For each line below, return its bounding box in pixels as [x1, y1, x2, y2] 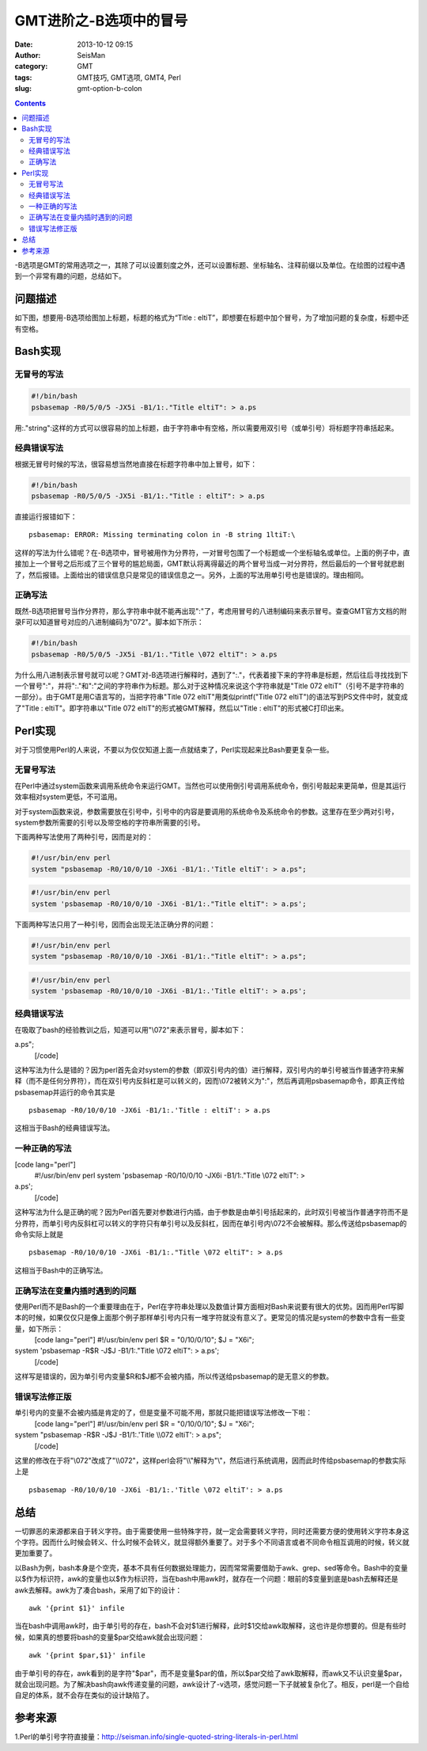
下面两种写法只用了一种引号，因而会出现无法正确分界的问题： [14, 919, 216, 929]
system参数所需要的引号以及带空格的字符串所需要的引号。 [14, 817, 205, 827]
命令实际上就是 [14, 1229, 63, 1239]
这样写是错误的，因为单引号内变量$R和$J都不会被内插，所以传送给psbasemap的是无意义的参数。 [14, 1372, 334, 1381]
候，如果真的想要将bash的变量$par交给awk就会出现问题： [14, 1632, 206, 1642]
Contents [14, 98, 47, 108]
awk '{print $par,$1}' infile [28, 1651, 146, 1660]
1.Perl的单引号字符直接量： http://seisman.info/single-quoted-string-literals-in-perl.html [14, 1732, 298, 1741]
